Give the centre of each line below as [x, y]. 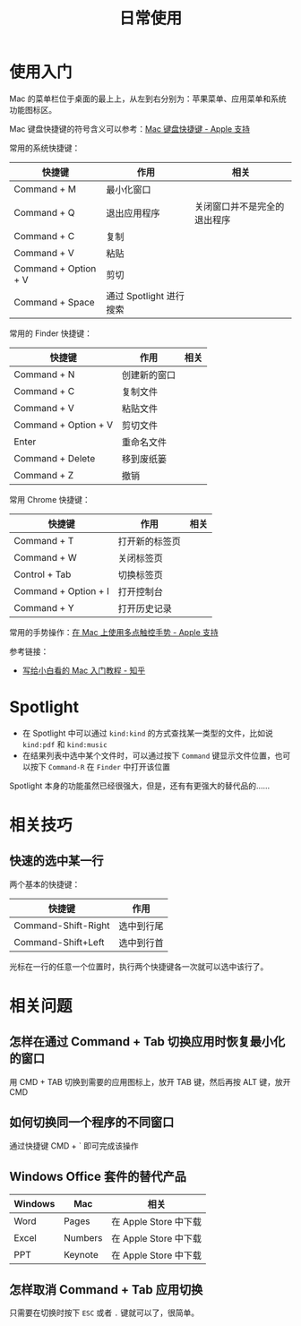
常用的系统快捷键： [45, 148]
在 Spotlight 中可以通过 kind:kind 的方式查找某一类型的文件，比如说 [147, 733]
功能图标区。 [33, 109]
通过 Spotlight [135, 296]
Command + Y [44, 607]
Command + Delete [55, 458]
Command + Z [44, 475]
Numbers [83, 1237]
